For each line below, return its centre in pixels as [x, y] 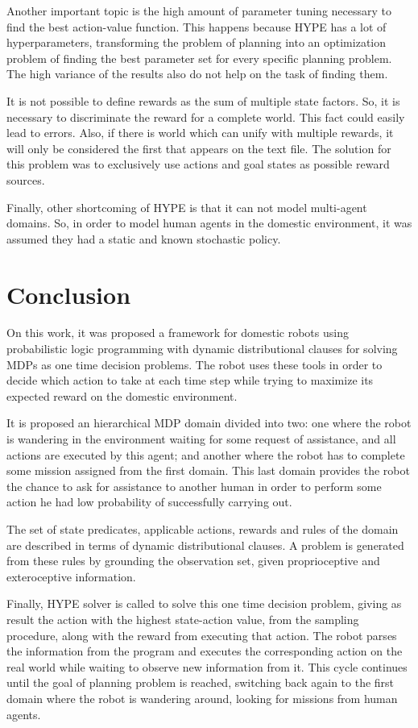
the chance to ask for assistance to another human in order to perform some [194, 486]
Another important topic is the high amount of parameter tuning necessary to [199, 10]
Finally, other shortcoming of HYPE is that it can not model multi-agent [187, 207]
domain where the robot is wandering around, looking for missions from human [202, 698]
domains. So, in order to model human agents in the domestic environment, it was [209, 223]
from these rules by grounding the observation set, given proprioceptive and [193, 561]
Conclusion [69, 294]
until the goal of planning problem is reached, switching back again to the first [201, 682]
